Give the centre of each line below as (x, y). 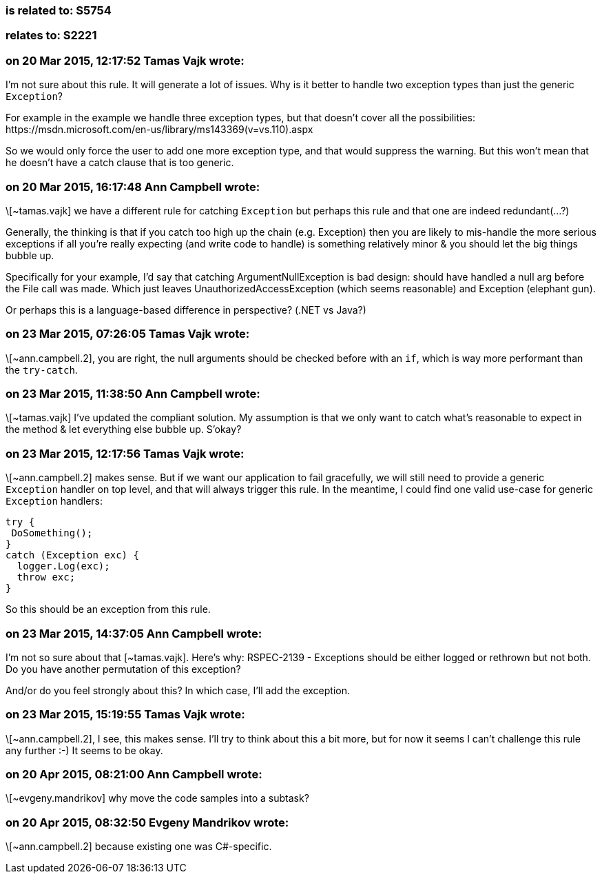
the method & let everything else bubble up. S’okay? (124, 430)
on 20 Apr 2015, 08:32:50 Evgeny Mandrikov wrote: (147, 822)
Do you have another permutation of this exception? (123, 669)
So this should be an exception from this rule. (108, 609)
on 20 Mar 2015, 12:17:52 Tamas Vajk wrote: (125, 60)
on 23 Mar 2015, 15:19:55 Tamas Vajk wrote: (125, 715)
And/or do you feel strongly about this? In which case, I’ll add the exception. (178, 690)
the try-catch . (42, 370)
